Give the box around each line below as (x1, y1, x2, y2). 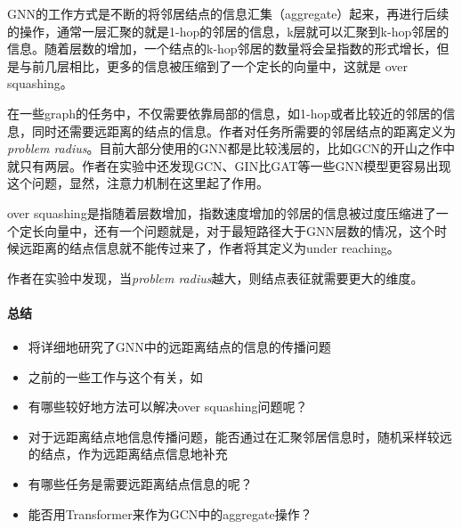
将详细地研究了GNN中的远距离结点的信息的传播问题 (28, 338, 331, 356)
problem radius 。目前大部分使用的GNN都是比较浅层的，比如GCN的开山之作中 (7, 139, 456, 158)
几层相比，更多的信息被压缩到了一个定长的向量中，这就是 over (44, 56, 408, 75)
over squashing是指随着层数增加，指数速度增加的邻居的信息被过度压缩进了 (7, 203, 436, 222)
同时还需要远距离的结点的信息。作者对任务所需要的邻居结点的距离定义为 (31, 121, 456, 140)
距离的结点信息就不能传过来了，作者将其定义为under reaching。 (31, 239, 400, 257)
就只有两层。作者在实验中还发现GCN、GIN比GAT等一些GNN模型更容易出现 (7, 156, 451, 175)
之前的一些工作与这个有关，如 (28, 367, 203, 386)
